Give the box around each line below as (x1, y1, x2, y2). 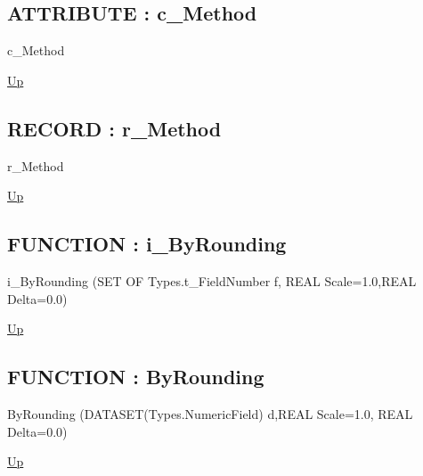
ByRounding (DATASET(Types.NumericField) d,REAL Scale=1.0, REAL (7, 404, 413, 423)
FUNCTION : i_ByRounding (7, 230, 287, 258)
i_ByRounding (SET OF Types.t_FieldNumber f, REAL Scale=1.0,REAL (7, 271, 417, 290)
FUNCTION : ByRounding (7, 363, 264, 390)
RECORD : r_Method (7, 114, 222, 142)
